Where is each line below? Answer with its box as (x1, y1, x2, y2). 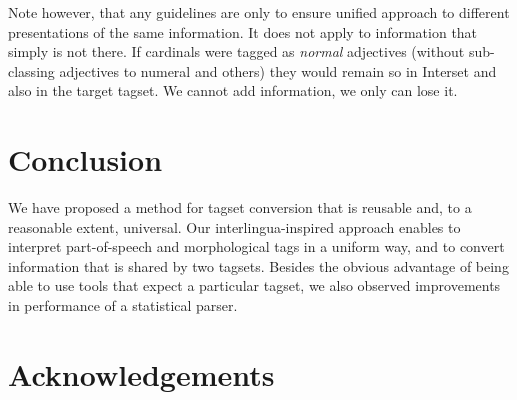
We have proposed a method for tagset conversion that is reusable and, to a (8, 197, 472, 218)
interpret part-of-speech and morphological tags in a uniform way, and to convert (8, 236, 505, 257)
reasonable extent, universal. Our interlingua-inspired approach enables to (8, 216, 461, 237)
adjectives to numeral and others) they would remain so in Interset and (59, 60, 497, 81)
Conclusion (8, 139, 163, 180)
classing (8, 60, 55, 81)
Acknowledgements (8, 353, 275, 394)
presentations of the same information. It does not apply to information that (8, 21, 478, 42)
